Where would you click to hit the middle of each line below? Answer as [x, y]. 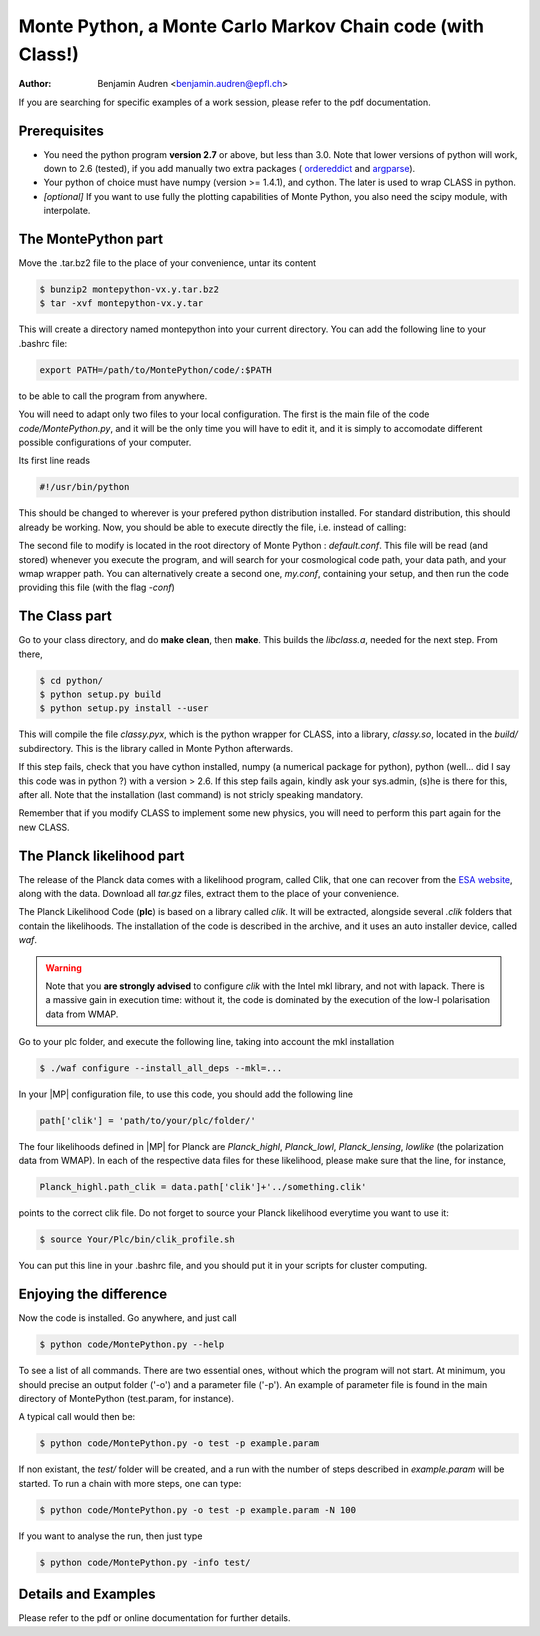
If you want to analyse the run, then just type [110, 1536]
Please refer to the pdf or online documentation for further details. [154, 1618]
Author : [35, 84]
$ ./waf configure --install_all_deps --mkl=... [161, 1068]
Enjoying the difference [93, 1294]
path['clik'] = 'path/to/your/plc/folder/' [148, 1121]
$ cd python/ [71, 680]
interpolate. [67, 211]
